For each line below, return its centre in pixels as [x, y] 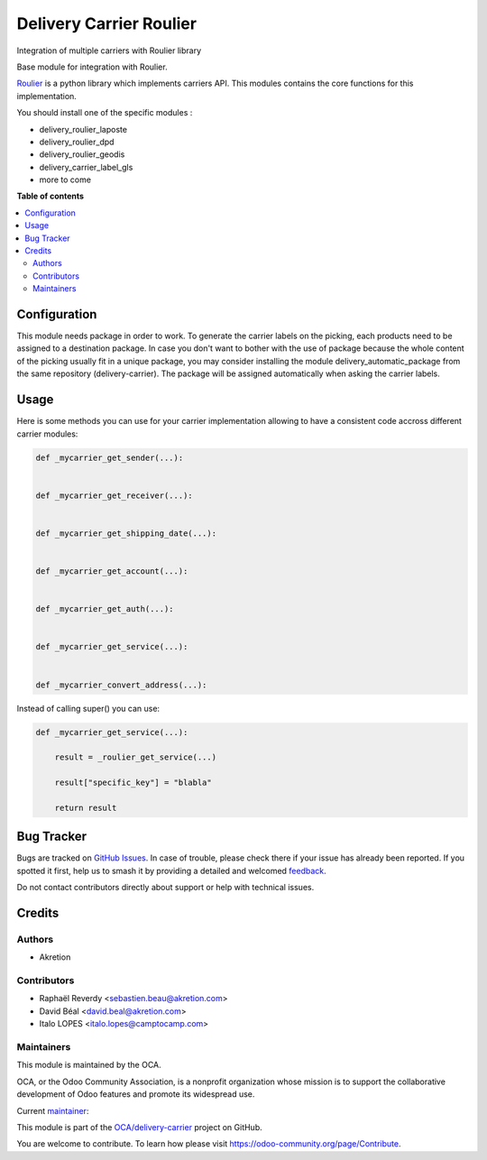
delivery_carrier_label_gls [86, 167]
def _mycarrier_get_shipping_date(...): [126, 533]
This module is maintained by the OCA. [89, 1065]
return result [86, 808]
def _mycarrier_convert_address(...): [121, 685]
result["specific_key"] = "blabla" [133, 783]
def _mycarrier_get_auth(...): [105, 609]
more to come [65, 180]
